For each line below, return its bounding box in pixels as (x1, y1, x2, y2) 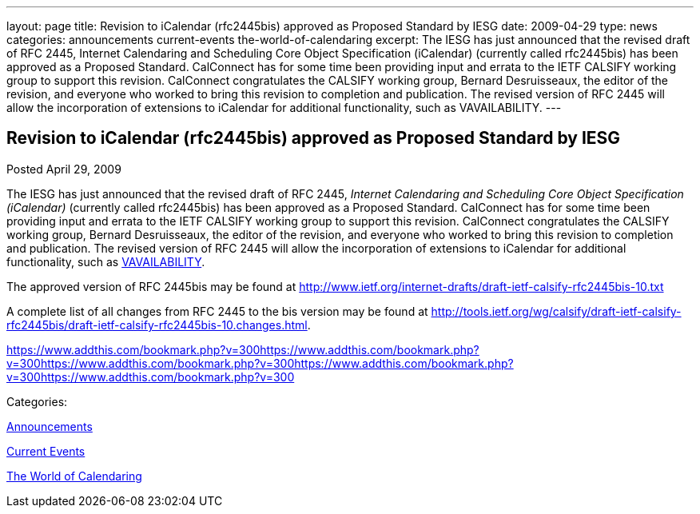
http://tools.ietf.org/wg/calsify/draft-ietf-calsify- (431, 304, 682, 318)
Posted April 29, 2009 (6, 161, 121, 176)
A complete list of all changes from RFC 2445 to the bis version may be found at (6, 304, 428, 318)
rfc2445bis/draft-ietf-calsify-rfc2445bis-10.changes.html (6, 317, 308, 332)
